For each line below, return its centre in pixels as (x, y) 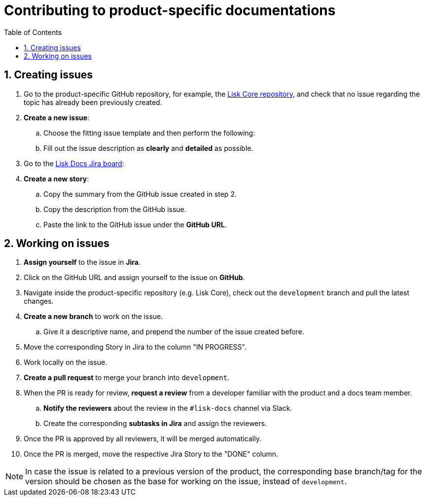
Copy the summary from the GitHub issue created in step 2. (140, 194)
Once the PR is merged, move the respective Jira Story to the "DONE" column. (151, 454)
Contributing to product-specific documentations (170, 10)
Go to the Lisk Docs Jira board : (74, 163)
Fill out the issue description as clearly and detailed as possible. (148, 148)
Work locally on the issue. (66, 362)
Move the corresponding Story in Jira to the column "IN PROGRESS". (135, 347)
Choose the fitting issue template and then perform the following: (149, 133)
